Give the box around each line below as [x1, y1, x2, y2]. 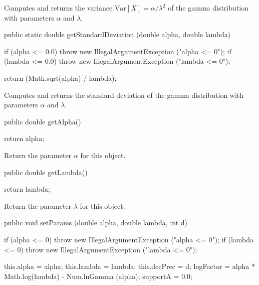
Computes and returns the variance [4, 3, 113, 13]
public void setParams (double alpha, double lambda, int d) [4, 217, 188, 228]
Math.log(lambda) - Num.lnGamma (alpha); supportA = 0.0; [4, 270, 192, 281]
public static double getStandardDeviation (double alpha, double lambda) [4, 29, 231, 40]
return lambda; [4, 184, 50, 194]
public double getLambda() [4, 167, 88, 177]
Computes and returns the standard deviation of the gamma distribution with [4, 89, 244, 100]
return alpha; [4, 133, 45, 144]
